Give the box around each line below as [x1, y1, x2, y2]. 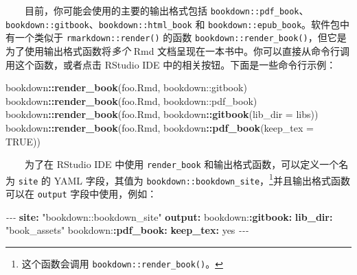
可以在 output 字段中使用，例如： [5, 187, 157, 201]
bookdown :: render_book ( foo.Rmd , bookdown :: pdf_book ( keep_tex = [5, 120, 314, 134]
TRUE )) [5, 134, 41, 148]
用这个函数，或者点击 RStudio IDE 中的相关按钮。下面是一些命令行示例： [5, 57, 336, 71]
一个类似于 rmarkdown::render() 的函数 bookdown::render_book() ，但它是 [14, 30, 347, 45]
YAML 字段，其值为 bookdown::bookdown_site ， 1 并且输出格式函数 [54, 171, 350, 187]
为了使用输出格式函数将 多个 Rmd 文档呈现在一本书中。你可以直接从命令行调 [5, 43, 350, 58]
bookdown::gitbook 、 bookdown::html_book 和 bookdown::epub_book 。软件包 [5, 16, 341, 31]
